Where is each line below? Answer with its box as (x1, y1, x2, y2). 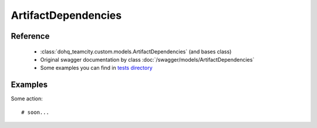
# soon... (21, 109, 49, 116)
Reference (11, 31, 50, 41)
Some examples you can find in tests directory (40, 65, 153, 72)
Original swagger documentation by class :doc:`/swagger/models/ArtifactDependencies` (40, 56, 255, 63)
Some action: (11, 95, 43, 102)
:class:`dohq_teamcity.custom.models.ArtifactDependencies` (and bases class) (40, 48, 232, 55)
